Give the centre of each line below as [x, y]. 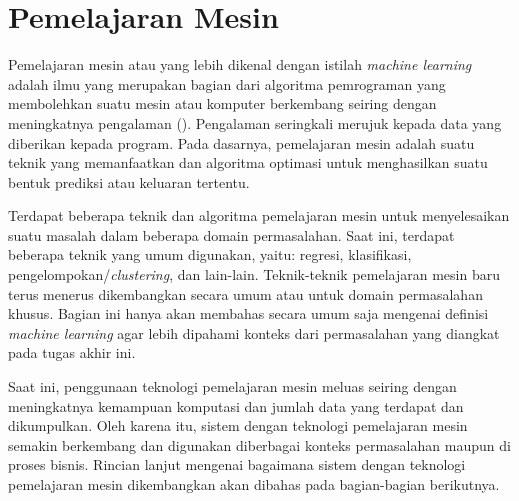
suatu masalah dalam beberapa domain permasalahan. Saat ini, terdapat [231, 234]
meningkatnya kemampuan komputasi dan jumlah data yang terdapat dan [236, 405]
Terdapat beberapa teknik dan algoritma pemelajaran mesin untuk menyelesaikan [259, 215]
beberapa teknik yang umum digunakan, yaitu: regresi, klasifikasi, [210, 254]
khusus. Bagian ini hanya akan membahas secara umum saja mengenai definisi [248, 313]
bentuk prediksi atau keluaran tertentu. [129, 181]
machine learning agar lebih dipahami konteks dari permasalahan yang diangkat [254, 332]
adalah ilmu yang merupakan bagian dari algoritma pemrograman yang [227, 83]
